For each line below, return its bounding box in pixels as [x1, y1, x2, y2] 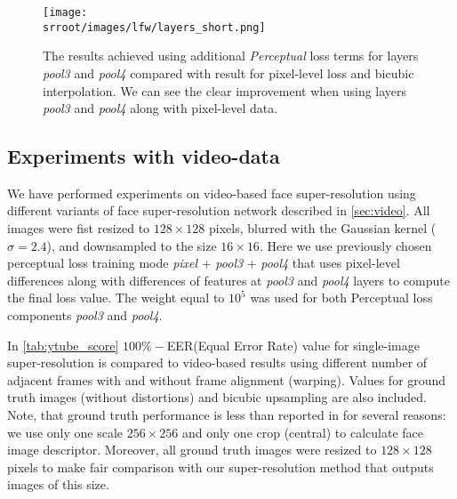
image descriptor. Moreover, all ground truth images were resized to [7, 440, 377, 459]
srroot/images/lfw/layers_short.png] [43, 20, 266, 34]
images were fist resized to [7, 219, 150, 237]
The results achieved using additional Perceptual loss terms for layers [43, 46, 419, 65]
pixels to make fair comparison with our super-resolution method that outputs [7, 457, 434, 476]
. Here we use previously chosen [259, 236, 432, 254]
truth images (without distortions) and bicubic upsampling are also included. [7, 388, 427, 406]
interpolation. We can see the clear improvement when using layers [43, 81, 407, 100]
